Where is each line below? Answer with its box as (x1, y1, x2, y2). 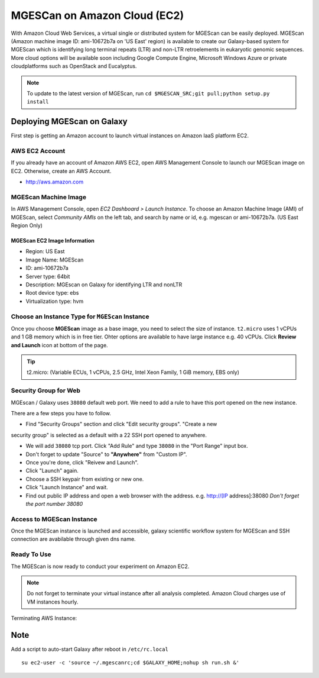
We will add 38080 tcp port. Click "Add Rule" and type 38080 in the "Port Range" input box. (25, 443, 248, 450)
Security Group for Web (11, 386, 81, 395)
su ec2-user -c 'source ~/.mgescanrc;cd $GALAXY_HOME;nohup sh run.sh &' (21, 660, 240, 666)
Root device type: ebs (25, 289, 79, 296)
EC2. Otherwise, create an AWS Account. (11, 167, 112, 175)
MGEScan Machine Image (11, 193, 87, 201)
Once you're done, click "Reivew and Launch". (25, 459, 139, 466)
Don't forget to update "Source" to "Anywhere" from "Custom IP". (25, 450, 187, 458)
